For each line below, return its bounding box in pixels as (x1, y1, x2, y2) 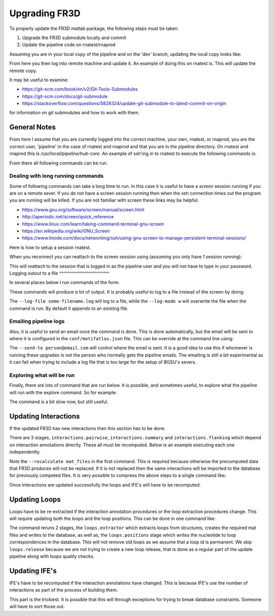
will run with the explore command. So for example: (9, 389, 117, 396)
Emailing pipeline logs (9, 318, 65, 325)
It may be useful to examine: (9, 77, 68, 83)
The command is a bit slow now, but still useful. (9, 399, 109, 405)
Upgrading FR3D (9, 8, 81, 19)
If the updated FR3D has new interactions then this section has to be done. (9, 426, 166, 432)
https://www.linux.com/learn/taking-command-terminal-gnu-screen (22, 221, 164, 227)
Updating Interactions (9, 412, 80, 420)
